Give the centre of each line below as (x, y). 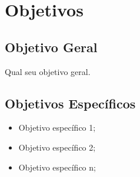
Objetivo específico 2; (57, 147)
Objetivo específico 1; (57, 127)
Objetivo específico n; (57, 167)
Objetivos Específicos (70, 103)
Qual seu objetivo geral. (48, 71)
